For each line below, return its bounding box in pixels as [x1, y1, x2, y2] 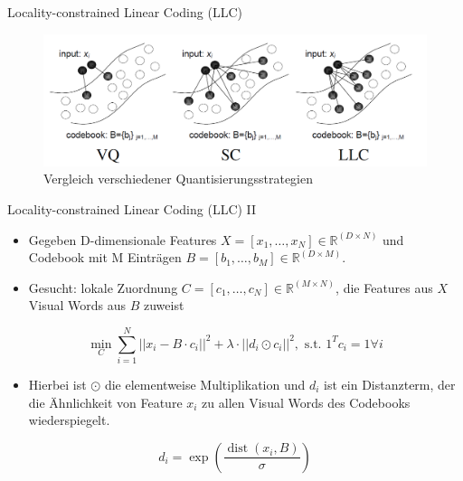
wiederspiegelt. [28, 410, 110, 429]
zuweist [143, 296, 184, 315]
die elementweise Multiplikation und [104, 375, 306, 394]
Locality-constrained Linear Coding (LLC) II [7, 199, 257, 218]
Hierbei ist [28, 375, 87, 394]
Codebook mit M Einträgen [28, 248, 182, 267]
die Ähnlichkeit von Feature [28, 392, 183, 411]
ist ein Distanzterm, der [324, 375, 456, 394]
